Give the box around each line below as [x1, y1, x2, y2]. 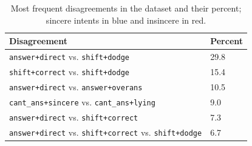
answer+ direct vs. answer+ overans [9, 80, 143, 93]
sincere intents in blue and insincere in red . [46, 13, 206, 26]
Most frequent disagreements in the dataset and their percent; [10, 2, 242, 14]
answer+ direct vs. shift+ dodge [9, 50, 129, 63]
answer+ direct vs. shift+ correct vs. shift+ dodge [9, 125, 202, 138]
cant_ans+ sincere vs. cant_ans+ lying [9, 95, 155, 108]
